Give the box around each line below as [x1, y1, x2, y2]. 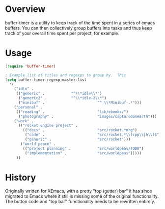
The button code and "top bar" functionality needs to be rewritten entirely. [5, 199, 156, 205]
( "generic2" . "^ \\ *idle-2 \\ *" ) [18, 96, 107, 101]
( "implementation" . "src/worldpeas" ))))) [25, 150, 141, 156]
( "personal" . [14, 104, 43, 109]
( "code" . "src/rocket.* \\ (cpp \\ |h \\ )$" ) [25, 132, 162, 138]
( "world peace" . [20, 141, 56, 146]
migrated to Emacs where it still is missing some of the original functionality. [5, 193, 159, 199]
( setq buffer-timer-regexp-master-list [5, 77, 87, 82]
